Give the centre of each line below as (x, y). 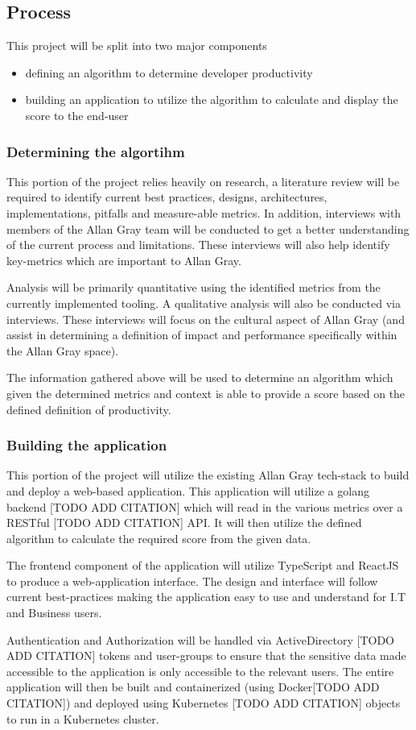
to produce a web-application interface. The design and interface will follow (192, 581)
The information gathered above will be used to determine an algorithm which (200, 377)
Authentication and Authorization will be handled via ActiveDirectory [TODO (201, 639)
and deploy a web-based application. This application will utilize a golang (188, 490)
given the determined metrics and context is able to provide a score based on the (206, 393)
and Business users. (54, 613)
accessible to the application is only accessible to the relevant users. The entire (200, 671)
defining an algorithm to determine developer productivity (169, 72)
